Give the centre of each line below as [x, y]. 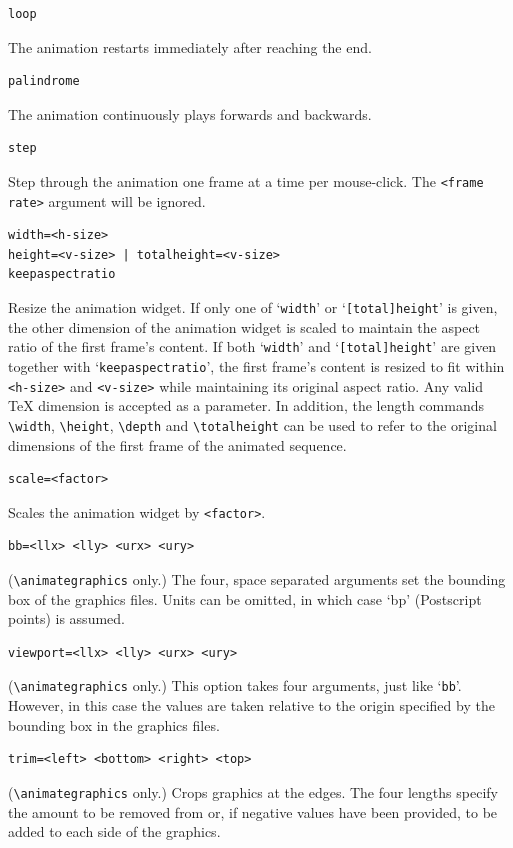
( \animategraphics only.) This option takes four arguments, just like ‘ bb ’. [235, 685]
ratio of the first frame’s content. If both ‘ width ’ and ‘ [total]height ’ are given [252, 346]
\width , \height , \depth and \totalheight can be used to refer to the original [252, 424]
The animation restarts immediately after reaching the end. [190, 46]
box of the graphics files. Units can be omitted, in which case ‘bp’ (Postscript [245, 598]
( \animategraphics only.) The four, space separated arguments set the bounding [257, 578]
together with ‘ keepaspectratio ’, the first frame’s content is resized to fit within [256, 365]
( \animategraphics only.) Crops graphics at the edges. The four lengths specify [253, 791]
